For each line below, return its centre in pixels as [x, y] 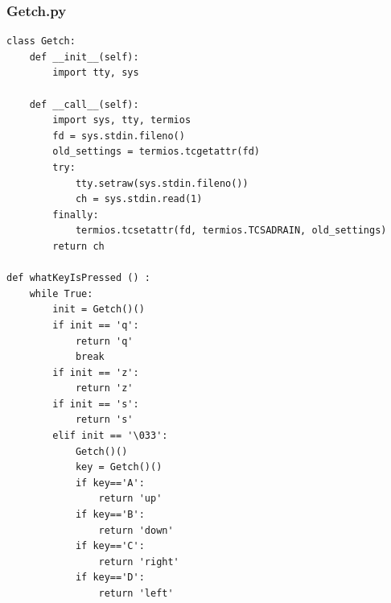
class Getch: [41, 41]
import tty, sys [96, 73]
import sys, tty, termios [122, 120]
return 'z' [104, 388]
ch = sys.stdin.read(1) [139, 199]
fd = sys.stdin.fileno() [119, 136]
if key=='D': [110, 578]
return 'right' [139, 562]
